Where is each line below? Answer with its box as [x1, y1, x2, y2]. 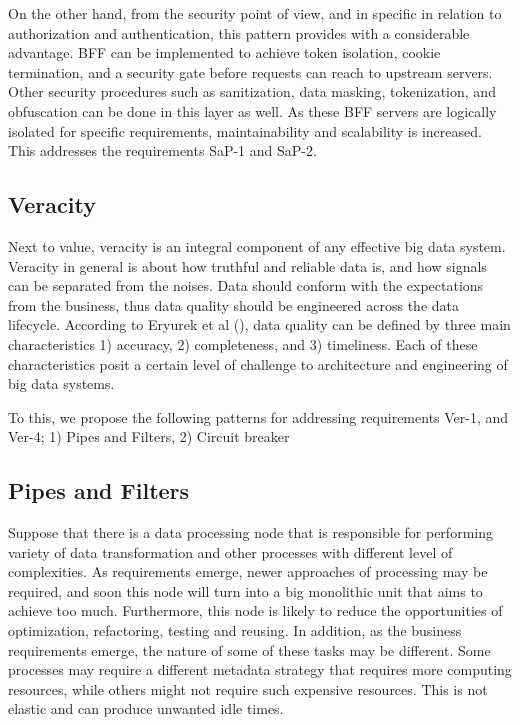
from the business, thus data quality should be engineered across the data [8, 294, 459, 315]
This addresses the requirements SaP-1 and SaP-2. [8, 140, 317, 161]
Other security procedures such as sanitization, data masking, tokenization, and [8, 81, 496, 102]
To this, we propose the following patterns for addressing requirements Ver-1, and [8, 406, 509, 427]
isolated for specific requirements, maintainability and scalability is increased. [8, 120, 482, 141]
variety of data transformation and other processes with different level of [8, 541, 453, 562]
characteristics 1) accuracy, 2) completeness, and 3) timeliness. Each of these [8, 333, 478, 354]
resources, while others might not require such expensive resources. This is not [8, 678, 488, 699]
